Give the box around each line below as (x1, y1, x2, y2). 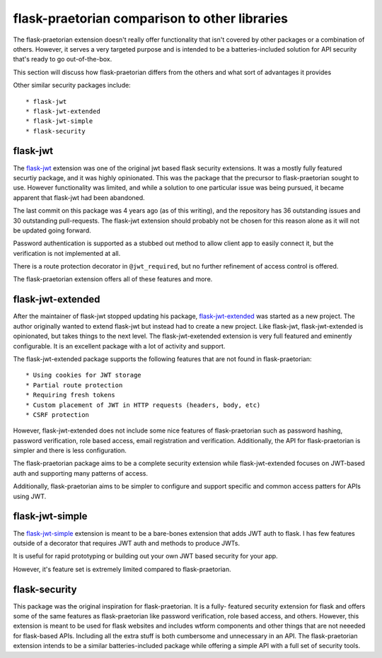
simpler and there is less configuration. (13, 446, 127, 455)
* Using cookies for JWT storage (25, 371, 141, 380)
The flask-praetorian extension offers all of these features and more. (13, 275, 213, 283)
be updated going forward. (13, 226, 91, 235)
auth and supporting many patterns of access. (13, 469, 149, 477)
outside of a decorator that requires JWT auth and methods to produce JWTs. (13, 539, 241, 547)
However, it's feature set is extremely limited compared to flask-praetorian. (13, 565, 231, 573)
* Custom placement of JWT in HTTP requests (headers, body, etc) (25, 401, 261, 409)
